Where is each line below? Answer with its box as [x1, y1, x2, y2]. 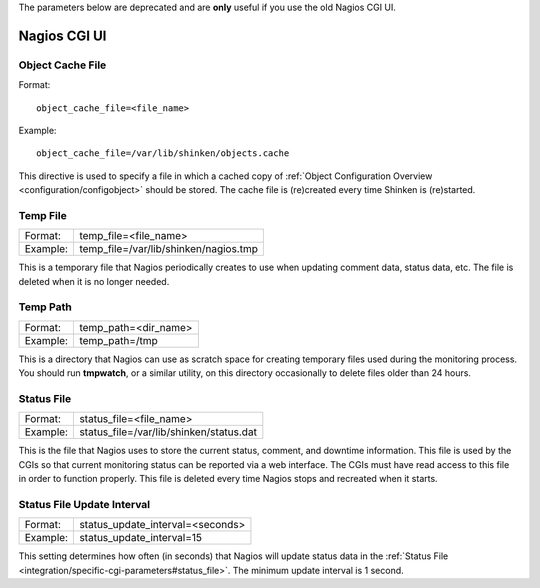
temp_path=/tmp [79, 333, 159, 347]
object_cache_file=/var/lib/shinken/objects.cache [36, 148, 290, 159]
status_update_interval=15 [79, 531, 202, 545]
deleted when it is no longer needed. [18, 275, 170, 287]
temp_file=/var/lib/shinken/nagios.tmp [79, 242, 259, 256]
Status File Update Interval [18, 497, 150, 511]
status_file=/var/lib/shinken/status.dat [79, 425, 257, 439]
